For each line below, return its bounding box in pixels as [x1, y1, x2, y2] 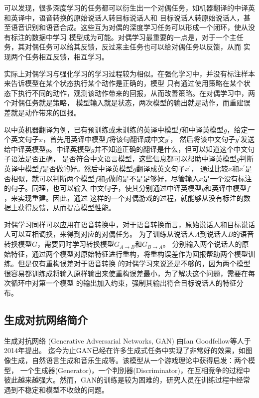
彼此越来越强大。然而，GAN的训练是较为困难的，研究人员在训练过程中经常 [4, 375, 250, 385]
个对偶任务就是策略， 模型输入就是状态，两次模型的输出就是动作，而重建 [4, 97, 244, 108]
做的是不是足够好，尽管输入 [108, 173, 199, 183]
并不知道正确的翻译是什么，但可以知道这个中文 [94, 143, 248, 154]
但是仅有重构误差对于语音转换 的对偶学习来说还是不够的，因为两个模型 [17, 258, 251, 269]
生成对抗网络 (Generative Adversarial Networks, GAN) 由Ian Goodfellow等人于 [4, 335, 251, 346]
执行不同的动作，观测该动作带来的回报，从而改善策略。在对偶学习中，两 [17, 87, 255, 98]
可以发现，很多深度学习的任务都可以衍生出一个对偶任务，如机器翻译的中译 [4, 2, 248, 12]
